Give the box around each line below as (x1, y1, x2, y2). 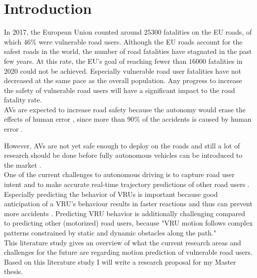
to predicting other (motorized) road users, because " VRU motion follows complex (4, 218, 253, 228)
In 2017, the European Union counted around (4, 27, 142, 37)
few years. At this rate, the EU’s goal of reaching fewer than (4, 55, 187, 66)
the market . (4, 159, 42, 170)
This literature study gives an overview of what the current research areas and (4, 237, 241, 247)
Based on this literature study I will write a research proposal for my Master (4, 256, 236, 267)
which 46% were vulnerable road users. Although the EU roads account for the (4, 36, 243, 46)
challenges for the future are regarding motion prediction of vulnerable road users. (4, 247, 253, 257)
